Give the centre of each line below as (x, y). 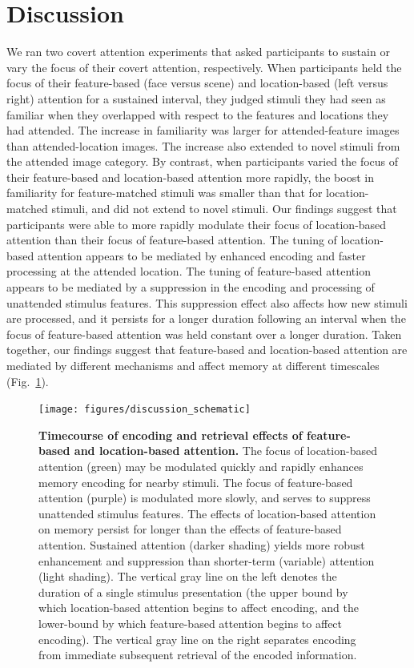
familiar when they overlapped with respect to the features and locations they (198, 114)
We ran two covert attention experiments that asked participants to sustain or (198, 52)
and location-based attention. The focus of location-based (225, 451)
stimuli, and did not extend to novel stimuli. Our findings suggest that (224, 209)
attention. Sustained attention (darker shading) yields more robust (202, 545)
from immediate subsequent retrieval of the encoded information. (198, 655)
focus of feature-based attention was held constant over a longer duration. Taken (204, 334)
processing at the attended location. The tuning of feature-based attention (189, 271)
